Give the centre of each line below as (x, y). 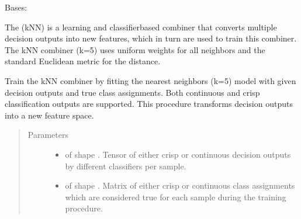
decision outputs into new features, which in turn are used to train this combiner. (151, 38)
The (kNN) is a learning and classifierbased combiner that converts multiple (141, 27)
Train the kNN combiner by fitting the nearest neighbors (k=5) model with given (150, 80)
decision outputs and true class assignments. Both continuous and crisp (132, 92)
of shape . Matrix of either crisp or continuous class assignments (180, 185)
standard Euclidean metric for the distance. (83, 61)
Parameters (48, 135)
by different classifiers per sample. (126, 166)
